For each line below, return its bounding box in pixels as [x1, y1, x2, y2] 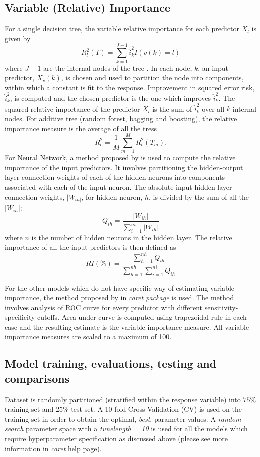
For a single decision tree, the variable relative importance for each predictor [5, 23, 239, 34]
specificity [5, 312, 35, 322]
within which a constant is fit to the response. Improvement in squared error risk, [5, 82, 255, 92]
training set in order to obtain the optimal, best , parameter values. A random [5, 413, 241, 424]
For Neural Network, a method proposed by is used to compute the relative [5, 152, 236, 163]
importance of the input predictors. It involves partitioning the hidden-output [5, 162, 243, 172]
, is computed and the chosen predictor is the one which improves [10, 93, 211, 103]
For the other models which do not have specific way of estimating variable [5, 282, 235, 293]
